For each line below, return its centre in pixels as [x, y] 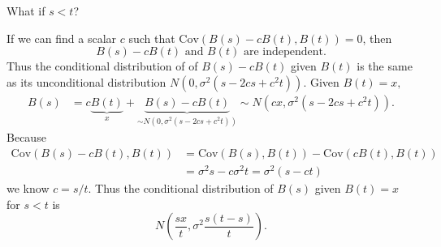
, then [377, 38]
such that [152, 38]
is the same [385, 66]
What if [26, 11]
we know [28, 187]
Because [26, 137]
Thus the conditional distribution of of [102, 66]
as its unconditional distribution [86, 81]
